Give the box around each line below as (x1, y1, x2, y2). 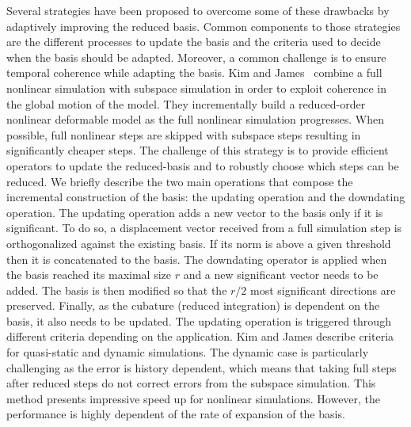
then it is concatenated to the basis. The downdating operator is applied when (6, 250, 387, 267)
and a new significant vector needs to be (183, 266, 379, 283)
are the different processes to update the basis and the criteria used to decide (6, 33, 381, 50)
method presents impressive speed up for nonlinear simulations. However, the (6, 390, 381, 406)
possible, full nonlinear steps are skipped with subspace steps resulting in (6, 126, 361, 143)
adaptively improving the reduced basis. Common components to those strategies (6, 17, 401, 34)
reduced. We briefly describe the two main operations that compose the (6, 173, 353, 189)
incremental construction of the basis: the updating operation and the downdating (6, 189, 405, 205)
